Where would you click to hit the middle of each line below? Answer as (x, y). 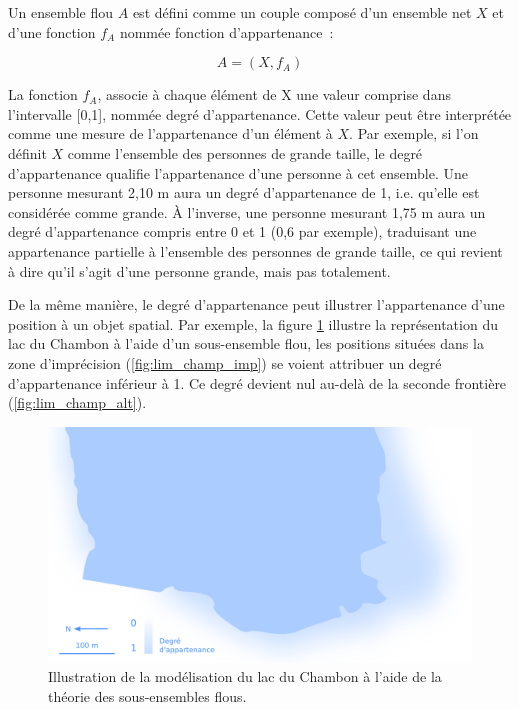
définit (27, 152)
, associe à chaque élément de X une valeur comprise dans (274, 94)
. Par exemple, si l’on (414, 133)
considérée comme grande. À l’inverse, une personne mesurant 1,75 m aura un (247, 211)
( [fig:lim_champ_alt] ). (77, 402)
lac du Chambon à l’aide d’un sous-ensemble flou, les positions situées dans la (246, 343)
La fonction (43, 94)
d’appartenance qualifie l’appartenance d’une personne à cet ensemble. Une (238, 172)
